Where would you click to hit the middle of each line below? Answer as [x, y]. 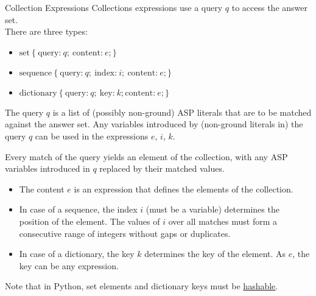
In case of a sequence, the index [78, 209]
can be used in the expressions [92, 136]
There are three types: [46, 31]
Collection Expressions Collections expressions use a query [114, 7]
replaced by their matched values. [162, 168]
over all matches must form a [223, 221]
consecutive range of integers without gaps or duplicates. [125, 233]
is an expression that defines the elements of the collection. [184, 189]
